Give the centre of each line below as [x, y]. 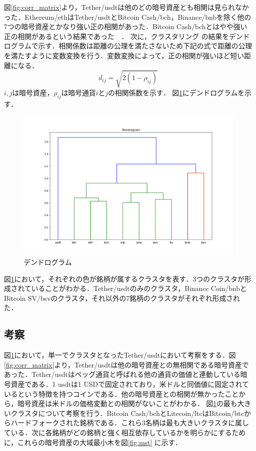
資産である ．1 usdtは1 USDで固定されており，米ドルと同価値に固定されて [130, 384]
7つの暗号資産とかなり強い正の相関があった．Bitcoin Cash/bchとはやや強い [126, 26]
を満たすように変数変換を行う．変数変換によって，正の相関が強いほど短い [124, 55]
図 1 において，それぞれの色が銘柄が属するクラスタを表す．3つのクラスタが [124, 278]
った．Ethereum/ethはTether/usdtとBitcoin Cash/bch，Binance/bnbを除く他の [128, 17]
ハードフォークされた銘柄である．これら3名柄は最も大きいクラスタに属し [130, 423]
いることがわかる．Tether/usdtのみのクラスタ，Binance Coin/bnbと [139, 288]
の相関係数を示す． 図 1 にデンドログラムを [176, 92]
